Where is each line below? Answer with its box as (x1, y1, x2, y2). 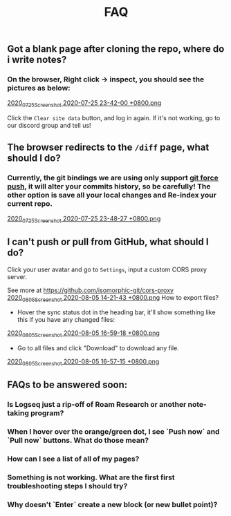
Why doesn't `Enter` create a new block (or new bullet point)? (7, 499, 218, 509)
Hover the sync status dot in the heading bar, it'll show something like (17, 308, 216, 316)
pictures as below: (7, 84, 71, 93)
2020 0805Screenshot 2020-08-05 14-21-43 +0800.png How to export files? (7, 293, 219, 303)
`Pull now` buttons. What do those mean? (7, 436, 149, 446)
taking (7, 408, 30, 418)
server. (7, 272, 28, 280)
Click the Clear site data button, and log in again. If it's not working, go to (7, 114, 221, 122)
